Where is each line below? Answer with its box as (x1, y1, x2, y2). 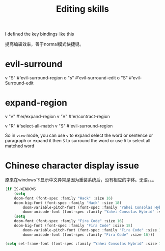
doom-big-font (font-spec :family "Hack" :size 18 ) (14, 200, 122, 205)
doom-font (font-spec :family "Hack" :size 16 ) (14, 196, 113, 201)
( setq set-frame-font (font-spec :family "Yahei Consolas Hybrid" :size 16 (5, 241, 164, 246)
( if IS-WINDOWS (5, 187, 36, 192)
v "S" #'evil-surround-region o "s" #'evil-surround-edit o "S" (5, 75, 128, 81)
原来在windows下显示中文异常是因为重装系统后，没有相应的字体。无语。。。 (5, 177, 157, 182)
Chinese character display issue (5, 160, 139, 171)
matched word (5, 143, 34, 149)
